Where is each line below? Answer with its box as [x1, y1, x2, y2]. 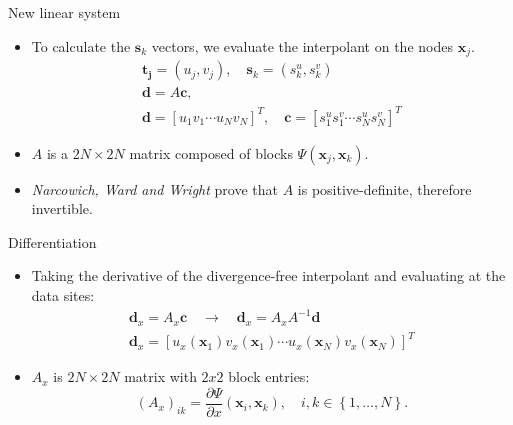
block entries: [228, 366, 310, 387]
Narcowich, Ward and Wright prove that [31, 178, 278, 199]
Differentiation [8, 231, 97, 252]
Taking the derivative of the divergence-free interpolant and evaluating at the [31, 265, 506, 286]
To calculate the [31, 35, 131, 56]
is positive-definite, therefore [297, 178, 472, 199]
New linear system [8, 2, 121, 22]
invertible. [31, 198, 93, 219]
